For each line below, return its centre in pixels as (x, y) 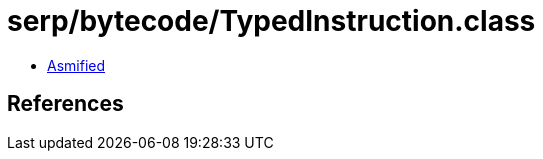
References (65, 104)
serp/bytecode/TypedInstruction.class (271, 21)
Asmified (76, 65)
